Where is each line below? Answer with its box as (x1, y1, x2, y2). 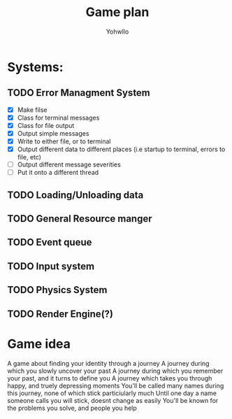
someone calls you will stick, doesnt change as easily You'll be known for (7, 396, 219, 404)
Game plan (85, 4, 150, 20)
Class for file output (17, 121, 75, 129)
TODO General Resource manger (7, 213, 152, 225)
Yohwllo (106, 27, 129, 36)
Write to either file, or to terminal (17, 137, 111, 145)
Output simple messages (17, 129, 89, 137)
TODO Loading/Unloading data (7, 189, 144, 201)
